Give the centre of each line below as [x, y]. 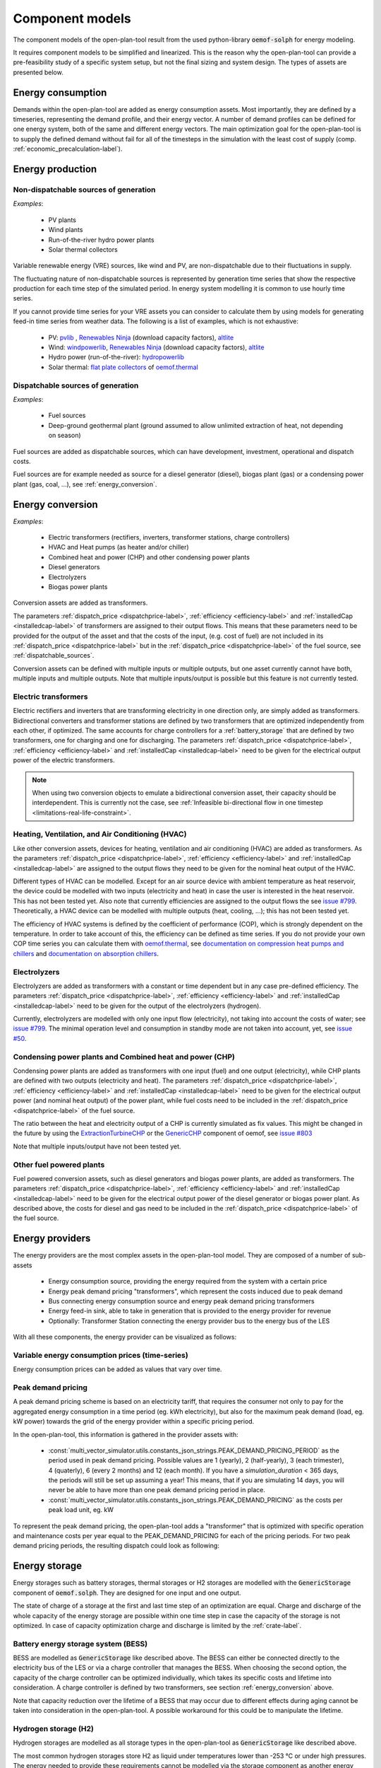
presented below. [38, 72]
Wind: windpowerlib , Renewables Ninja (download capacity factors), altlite [156, 347]
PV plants [62, 220]
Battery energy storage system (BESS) [80, 1644]
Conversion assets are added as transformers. [80, 603]
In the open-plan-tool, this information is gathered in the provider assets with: [126, 1434]
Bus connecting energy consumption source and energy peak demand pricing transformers [181, 1301]
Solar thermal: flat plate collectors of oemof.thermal [123, 367]
